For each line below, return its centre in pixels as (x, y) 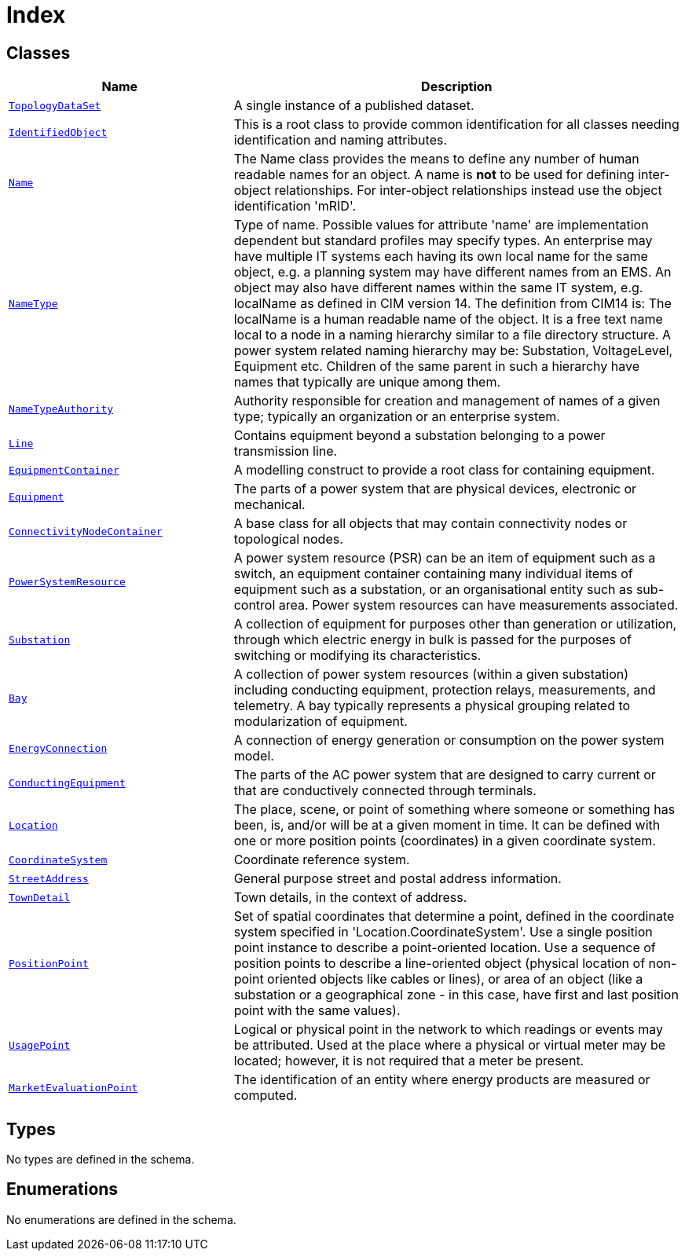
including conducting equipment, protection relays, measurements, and (445, 690)
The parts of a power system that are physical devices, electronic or (435, 489)
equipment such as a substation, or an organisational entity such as (433, 590)
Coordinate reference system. (322, 860)
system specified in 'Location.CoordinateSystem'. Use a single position (443, 932)
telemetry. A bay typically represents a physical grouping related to (432, 706)
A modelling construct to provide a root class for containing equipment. (444, 470)
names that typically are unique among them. (367, 382)
